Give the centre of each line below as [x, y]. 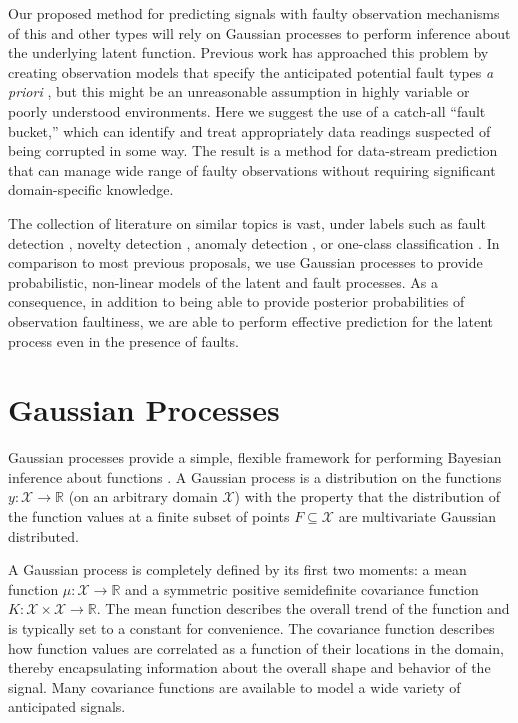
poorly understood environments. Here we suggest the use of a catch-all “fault [247, 110]
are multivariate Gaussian [417, 516]
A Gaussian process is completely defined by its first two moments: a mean [237, 569]
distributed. [43, 535]
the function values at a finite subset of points [149, 516]
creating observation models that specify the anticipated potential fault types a [251, 71]
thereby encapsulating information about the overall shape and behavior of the [249, 667]
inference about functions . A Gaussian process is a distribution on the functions [255, 476]
